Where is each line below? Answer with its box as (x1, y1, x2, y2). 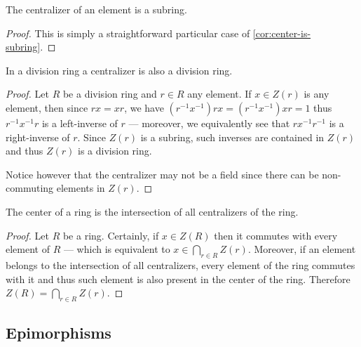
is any (304, 86, 329, 101)
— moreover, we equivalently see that (128, 115, 290, 130)
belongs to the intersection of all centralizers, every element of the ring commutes (6, 257, 355, 272)
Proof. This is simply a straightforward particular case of (6, 25, 250, 40)
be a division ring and (62, 86, 157, 101)
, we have (124, 100, 164, 114)
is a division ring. (78, 143, 152, 158)
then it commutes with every (214, 228, 338, 242)
